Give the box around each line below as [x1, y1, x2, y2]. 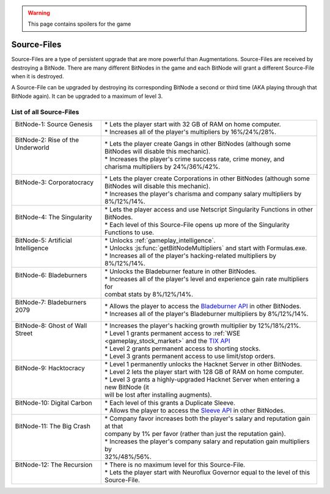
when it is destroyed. [11, 73, 64, 80]
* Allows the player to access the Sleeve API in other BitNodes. [105, 407, 285, 415]
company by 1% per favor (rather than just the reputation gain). [105, 430, 286, 438]
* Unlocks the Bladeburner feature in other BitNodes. [105, 267, 257, 275]
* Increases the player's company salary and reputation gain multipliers [105, 437, 310, 446]
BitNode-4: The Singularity [15, 213, 92, 221]
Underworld [15, 144, 50, 152]
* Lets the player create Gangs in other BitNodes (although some [105, 139, 291, 148]
